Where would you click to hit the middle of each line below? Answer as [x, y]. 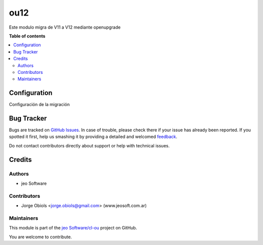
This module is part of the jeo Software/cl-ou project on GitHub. [73, 228]
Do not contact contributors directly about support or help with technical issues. [89, 145]
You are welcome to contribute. [40, 237]
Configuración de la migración [39, 105]
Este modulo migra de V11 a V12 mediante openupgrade [65, 27]
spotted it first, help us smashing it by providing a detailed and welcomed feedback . [93, 137]
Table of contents [27, 36]
